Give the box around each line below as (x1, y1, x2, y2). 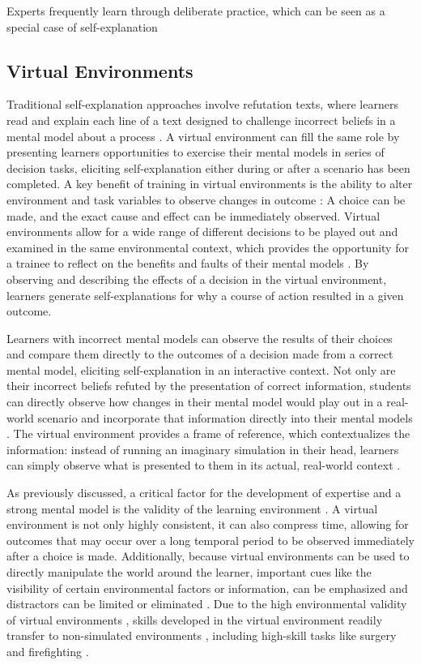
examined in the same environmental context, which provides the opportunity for (6, 238, 409, 255)
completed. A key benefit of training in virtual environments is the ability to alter (6, 175, 413, 192)
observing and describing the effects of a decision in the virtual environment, (6, 270, 387, 287)
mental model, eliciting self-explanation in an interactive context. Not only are (6, 361, 396, 378)
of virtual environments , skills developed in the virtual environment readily (6, 611, 383, 628)
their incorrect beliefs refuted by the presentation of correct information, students (6, 377, 411, 394)
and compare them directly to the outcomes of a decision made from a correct (6, 345, 393, 363)
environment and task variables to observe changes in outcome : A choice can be (6, 191, 406, 208)
